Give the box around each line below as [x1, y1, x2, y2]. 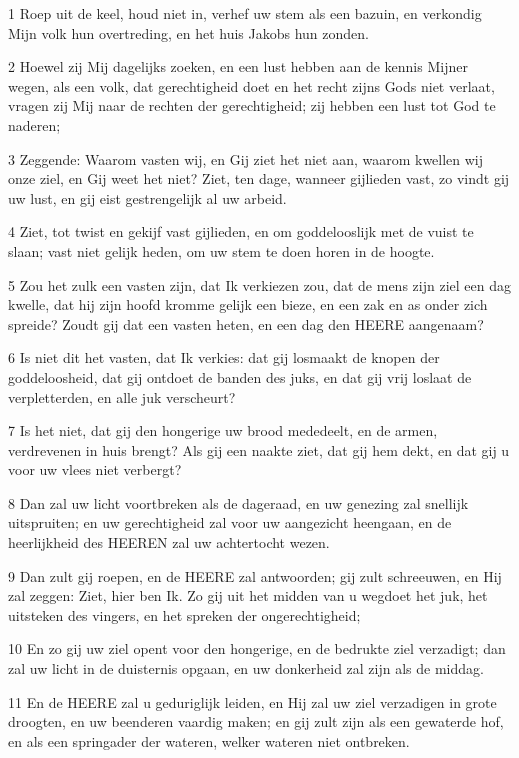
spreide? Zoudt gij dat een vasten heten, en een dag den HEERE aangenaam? [8, 313, 484, 334]
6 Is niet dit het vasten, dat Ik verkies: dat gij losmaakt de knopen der [8, 347, 440, 368]
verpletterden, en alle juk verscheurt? [8, 386, 236, 407]
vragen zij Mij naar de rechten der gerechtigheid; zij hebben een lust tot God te [8, 95, 496, 116]
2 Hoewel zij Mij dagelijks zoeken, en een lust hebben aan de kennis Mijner [8, 56, 468, 77]
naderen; [8, 114, 61, 135]
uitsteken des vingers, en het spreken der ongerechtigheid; [8, 604, 361, 625]
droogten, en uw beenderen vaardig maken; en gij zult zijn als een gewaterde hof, [8, 711, 504, 732]
